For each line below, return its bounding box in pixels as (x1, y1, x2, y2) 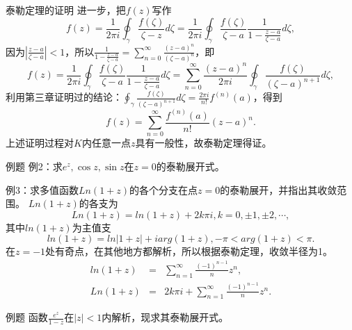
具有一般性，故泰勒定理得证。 (135, 135, 272, 150)
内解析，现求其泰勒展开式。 (102, 310, 229, 324)
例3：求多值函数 (6, 182, 79, 197)
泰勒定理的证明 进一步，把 (6, 3, 126, 17)
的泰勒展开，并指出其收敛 (220, 182, 337, 197)
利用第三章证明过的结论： (6, 90, 122, 104)
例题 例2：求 (6, 159, 63, 174)
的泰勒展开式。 (156, 159, 225, 174)
